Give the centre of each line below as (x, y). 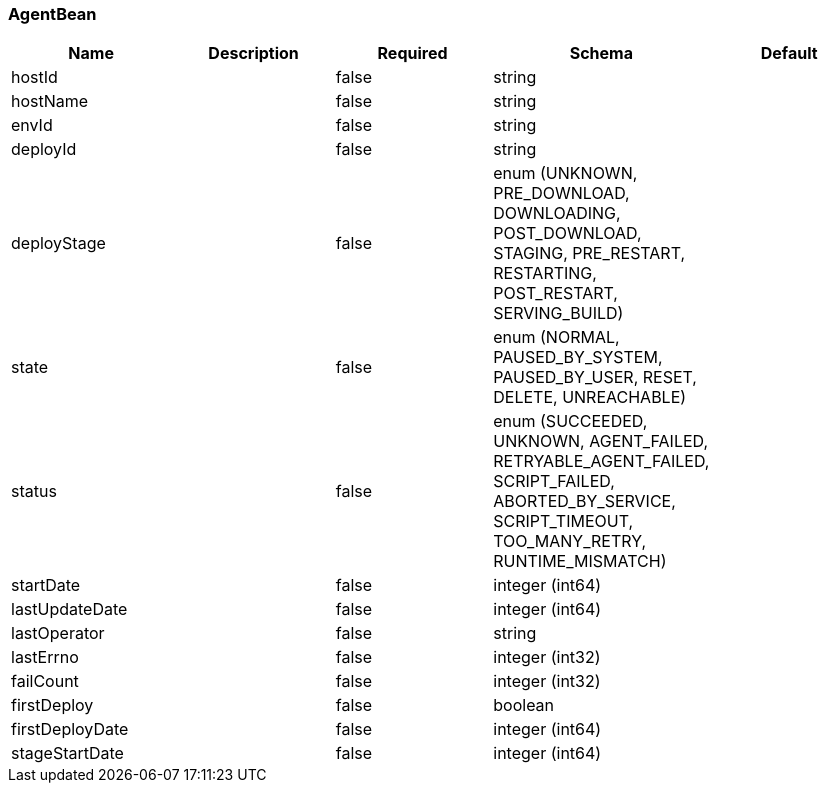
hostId (34, 77)
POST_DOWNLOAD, (567, 233)
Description (253, 53)
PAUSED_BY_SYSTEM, (578, 357)
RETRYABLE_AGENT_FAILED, (601, 461)
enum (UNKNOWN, (565, 173)
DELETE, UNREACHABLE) (590, 397)
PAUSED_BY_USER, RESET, (595, 377)
